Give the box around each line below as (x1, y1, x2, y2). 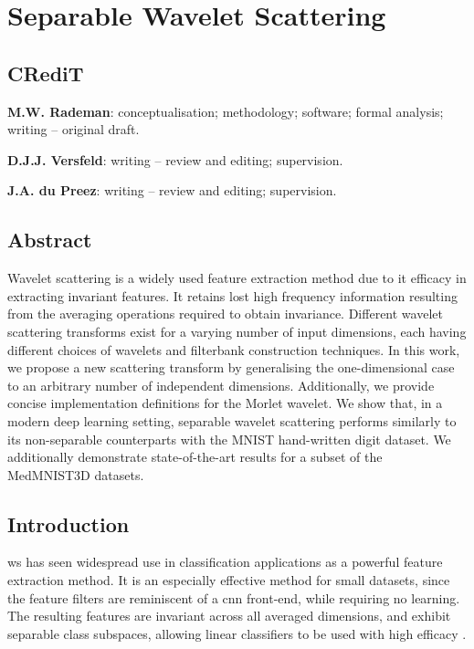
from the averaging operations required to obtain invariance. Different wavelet (7, 304, 443, 323)
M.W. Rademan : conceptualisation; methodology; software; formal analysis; (7, 101, 444, 120)
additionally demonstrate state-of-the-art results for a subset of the (7, 447, 383, 466)
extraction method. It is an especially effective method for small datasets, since (7, 570, 450, 590)
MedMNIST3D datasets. (7, 465, 144, 484)
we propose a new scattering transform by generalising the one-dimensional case (7, 358, 455, 377)
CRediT (7, 58, 84, 87)
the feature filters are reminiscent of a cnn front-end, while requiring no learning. (7, 588, 460, 607)
